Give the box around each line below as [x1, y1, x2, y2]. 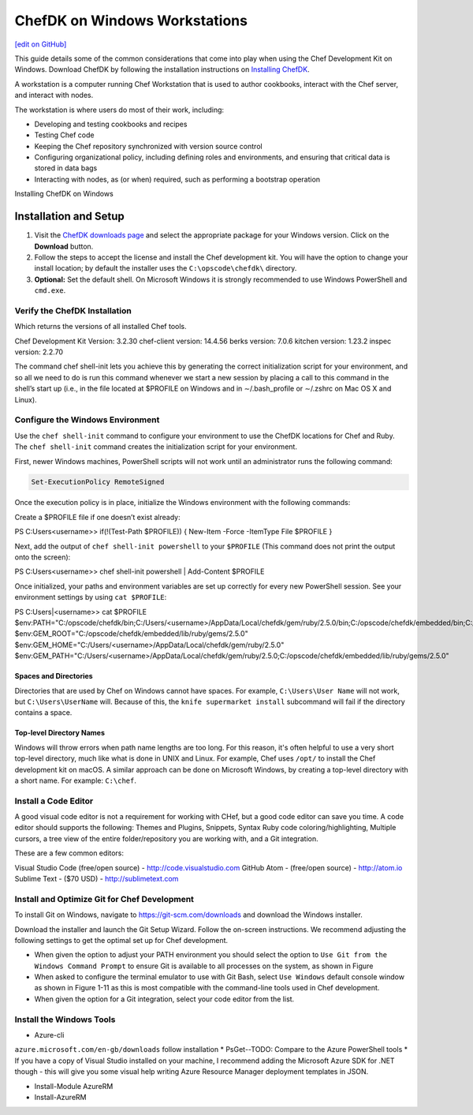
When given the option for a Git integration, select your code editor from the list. [34, 994, 295, 1004]
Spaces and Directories [14, 672, 94, 681]
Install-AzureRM [34, 1092, 87, 1102]
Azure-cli [34, 1031, 65, 1039]
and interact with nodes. [14, 91, 94, 100]
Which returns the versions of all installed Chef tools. [14, 322, 187, 331]
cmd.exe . [34, 286, 66, 295]
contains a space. [14, 708, 73, 717]
